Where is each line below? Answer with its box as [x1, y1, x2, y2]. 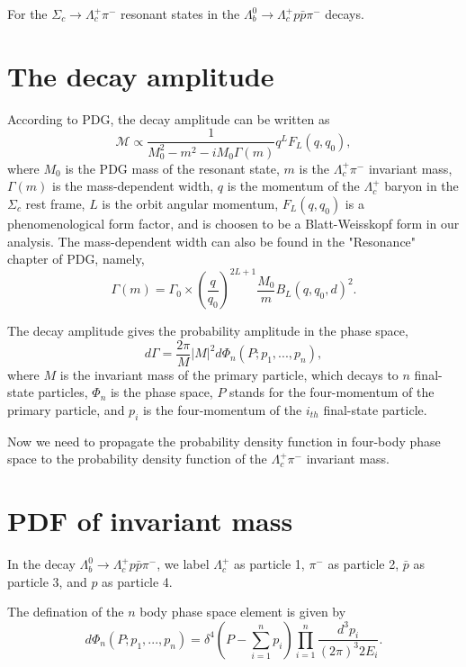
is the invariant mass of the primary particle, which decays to [59, 365, 399, 383]
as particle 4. [102, 572, 173, 590]
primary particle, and [7, 401, 125, 419]
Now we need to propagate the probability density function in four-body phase [7, 431, 441, 450]
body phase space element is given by [139, 602, 346, 621]
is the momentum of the [227, 176, 360, 195]
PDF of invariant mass [7, 502, 293, 539]
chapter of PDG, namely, [7, 249, 145, 268]
